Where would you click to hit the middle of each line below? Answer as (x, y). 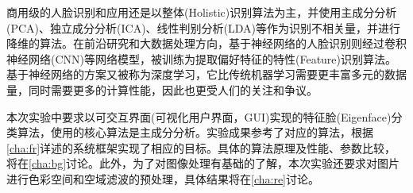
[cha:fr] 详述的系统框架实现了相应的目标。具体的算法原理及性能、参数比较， (201, 147)
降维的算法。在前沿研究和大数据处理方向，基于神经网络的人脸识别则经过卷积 (206, 43)
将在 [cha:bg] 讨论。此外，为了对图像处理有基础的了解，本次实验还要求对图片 (203, 163)
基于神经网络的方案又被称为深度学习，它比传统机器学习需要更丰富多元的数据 (206, 74)
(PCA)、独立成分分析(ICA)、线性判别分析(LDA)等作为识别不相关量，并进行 (204, 27)
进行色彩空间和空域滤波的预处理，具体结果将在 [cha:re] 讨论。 (163, 178)
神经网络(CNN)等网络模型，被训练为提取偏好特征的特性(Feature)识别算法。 (202, 58)
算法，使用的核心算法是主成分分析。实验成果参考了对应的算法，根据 (195, 132)
